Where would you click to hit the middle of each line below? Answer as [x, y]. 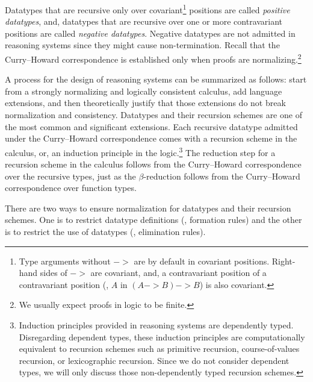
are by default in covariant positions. [202, 261]
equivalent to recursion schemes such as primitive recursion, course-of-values [159, 349]
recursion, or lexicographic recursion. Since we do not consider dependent [154, 360]
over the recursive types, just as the [70, 176]
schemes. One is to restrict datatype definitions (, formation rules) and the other [153, 220]
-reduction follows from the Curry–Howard [222, 176]
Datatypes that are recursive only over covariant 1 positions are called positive [147, 9]
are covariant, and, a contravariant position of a [178, 273]
